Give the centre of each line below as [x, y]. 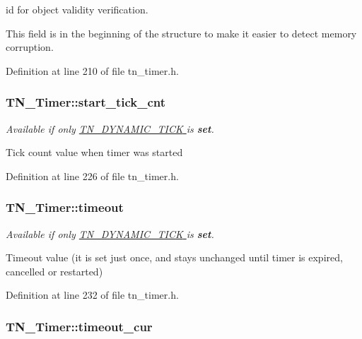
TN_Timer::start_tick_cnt [86, 102]
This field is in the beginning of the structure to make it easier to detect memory [181, 33]
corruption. [30, 47]
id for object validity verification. [77, 9]
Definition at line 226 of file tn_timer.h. [92, 176]
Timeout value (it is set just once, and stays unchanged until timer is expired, [174, 257]
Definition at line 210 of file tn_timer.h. [92, 70]
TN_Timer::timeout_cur [79, 326]
